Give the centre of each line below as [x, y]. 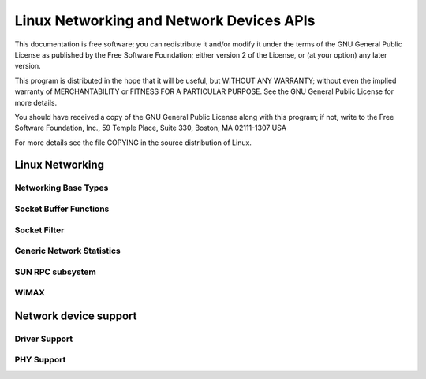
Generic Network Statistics [68, 251]
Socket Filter [39, 230]
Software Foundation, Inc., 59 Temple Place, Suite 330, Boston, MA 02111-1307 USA [151, 128]
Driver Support [44, 339]
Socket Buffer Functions [62, 209]
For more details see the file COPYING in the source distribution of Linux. [133, 143]
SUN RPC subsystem [55, 272]
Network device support [76, 316]
